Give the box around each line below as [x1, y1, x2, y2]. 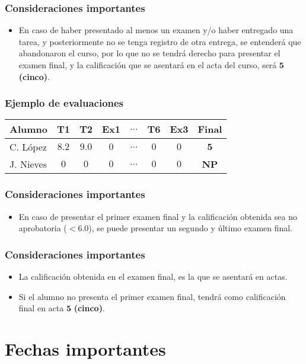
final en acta [18, 302, 64, 314]
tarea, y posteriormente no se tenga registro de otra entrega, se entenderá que [18, 35, 301, 47]
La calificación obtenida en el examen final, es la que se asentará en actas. [18, 270, 288, 283]
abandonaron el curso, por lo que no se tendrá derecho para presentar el [18, 47, 280, 59]
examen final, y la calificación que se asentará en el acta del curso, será [18, 59, 277, 71]
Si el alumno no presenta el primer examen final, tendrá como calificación [18, 290, 286, 302]
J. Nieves [9, 157, 47, 171]
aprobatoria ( [18, 222, 67, 234]
